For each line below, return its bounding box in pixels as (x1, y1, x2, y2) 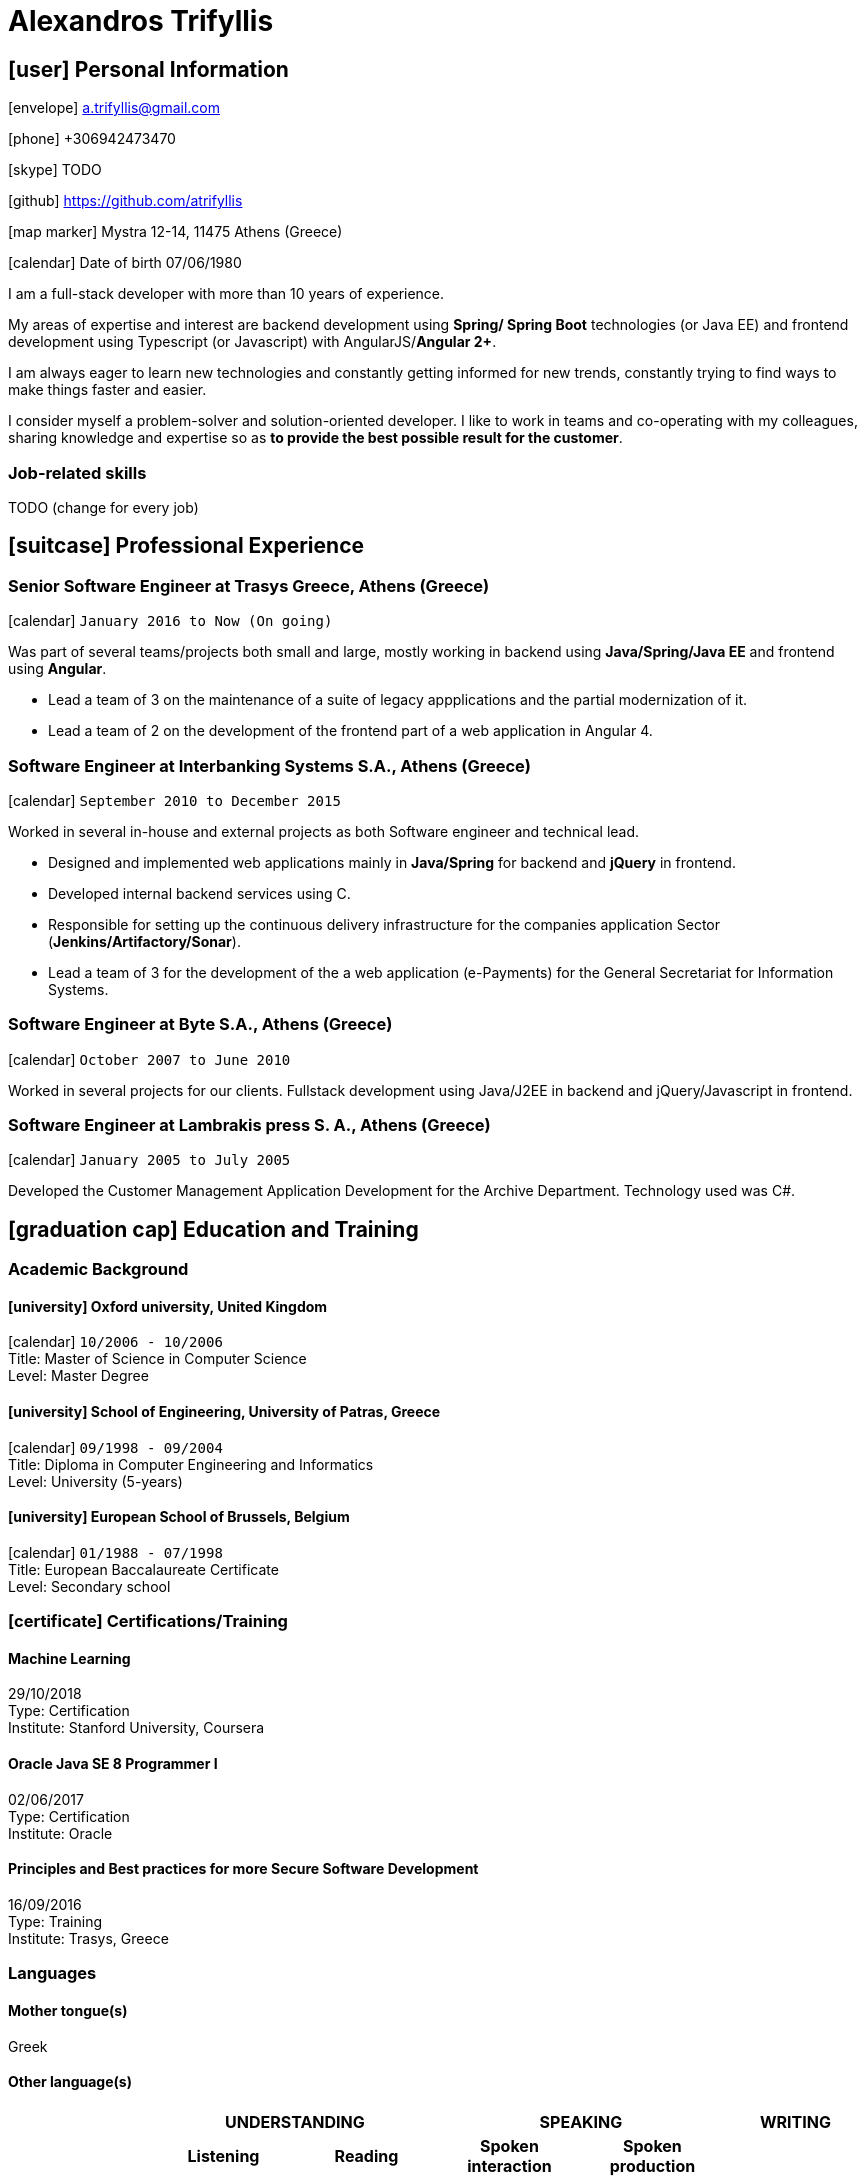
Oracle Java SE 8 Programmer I (8, 1755, 218, 1773)
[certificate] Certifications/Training (8, 1611, 288, 1632)
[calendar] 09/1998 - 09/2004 (8, 1438, 223, 1456)
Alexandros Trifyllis (8, 4, 274, 38)
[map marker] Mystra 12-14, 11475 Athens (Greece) (8, 223, 343, 241)
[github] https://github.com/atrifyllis (8, 192, 243, 210)
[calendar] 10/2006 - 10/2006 (8, 1333, 223, 1351)
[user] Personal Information (8, 56, 289, 82)
